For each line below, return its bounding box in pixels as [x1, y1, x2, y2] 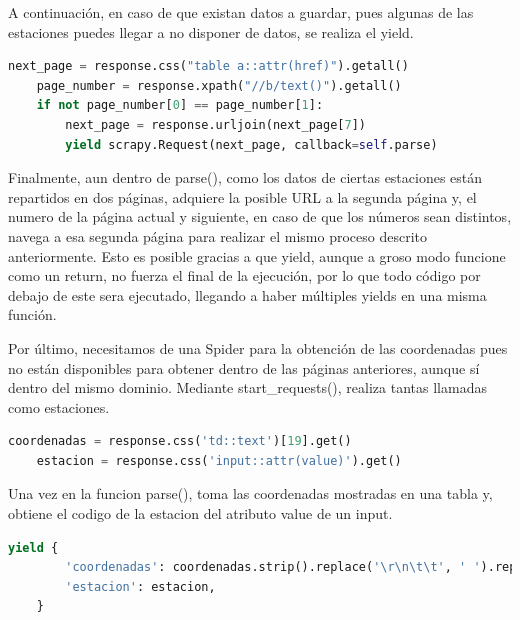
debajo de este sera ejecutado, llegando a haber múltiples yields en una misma [8, 284, 487, 305]
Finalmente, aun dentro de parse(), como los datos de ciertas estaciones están [8, 167, 483, 188]
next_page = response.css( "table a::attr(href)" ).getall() [8, 59, 409, 74]
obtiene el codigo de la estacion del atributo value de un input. [8, 503, 393, 524]
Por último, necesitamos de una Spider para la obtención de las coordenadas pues [8, 337, 508, 358]
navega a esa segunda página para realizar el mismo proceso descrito [8, 225, 427, 246]
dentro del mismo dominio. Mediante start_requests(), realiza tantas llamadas [8, 377, 487, 398]
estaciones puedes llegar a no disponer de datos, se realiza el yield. [8, 21, 414, 42]
